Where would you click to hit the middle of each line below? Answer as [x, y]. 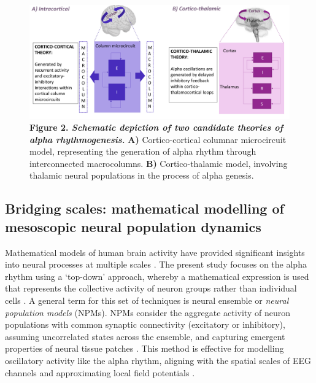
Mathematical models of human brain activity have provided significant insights [155, 252]
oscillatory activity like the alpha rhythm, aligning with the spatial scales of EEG [158, 360]
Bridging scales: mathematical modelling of [145, 208]
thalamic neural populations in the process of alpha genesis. [142, 175]
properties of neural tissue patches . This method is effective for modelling [145, 348]
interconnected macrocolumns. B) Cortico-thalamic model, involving [159, 163]
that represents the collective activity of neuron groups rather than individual [151, 288]
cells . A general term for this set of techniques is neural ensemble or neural [147, 300]
